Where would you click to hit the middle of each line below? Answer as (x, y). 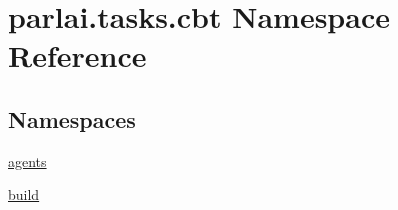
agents (27, 160)
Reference (77, 55)
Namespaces (72, 118)
